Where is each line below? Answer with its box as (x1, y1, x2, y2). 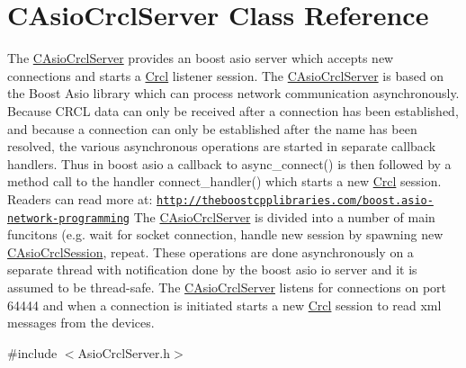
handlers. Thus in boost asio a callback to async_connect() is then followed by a (7, 154, 452, 173)
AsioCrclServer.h (77, 343, 171, 362)
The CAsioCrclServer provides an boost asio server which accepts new (7, 49, 394, 67)
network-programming (7, 211, 130, 225)
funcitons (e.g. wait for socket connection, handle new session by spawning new (7, 225, 444, 244)
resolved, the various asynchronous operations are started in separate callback (7, 137, 436, 156)
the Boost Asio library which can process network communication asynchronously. (7, 84, 460, 103)
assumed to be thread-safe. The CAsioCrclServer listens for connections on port (7, 277, 447, 296)
